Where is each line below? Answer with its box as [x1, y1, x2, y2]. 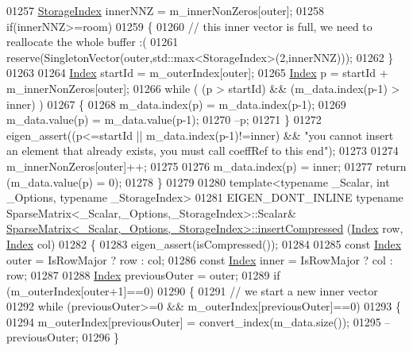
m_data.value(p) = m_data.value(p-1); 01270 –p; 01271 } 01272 [6, 111, 322, 128]
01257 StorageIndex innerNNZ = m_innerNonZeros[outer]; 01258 [6, 2, 325, 18]
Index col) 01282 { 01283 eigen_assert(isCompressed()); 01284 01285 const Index [6, 235, 402, 252]
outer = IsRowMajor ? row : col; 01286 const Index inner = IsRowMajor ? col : [6, 251, 393, 268]
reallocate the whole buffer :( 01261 [6, 33, 179, 50]
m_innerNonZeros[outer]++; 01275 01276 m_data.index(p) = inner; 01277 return [6, 157, 407, 174]
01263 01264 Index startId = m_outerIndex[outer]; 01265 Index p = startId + [6, 64, 388, 81]
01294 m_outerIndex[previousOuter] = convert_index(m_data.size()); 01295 [6, 313, 381, 330]
